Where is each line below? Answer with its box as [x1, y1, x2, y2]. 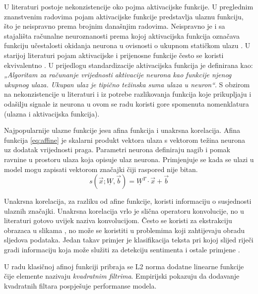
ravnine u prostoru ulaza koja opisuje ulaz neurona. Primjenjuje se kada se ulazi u [4, 154, 254, 164]
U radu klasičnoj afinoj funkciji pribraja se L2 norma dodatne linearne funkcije [4, 261, 244, 271]
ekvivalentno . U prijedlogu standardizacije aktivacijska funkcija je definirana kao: [4, 59, 253, 70]
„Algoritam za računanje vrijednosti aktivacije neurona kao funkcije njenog [4, 69, 232, 80]
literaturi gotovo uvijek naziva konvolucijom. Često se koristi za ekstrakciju [4, 215, 232, 226]
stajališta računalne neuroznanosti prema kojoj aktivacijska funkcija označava [4, 30, 240, 41]
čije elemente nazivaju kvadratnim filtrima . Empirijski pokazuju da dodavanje [4, 271, 240, 281]
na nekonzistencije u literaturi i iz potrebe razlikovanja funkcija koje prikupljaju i [4, 89, 252, 99]
